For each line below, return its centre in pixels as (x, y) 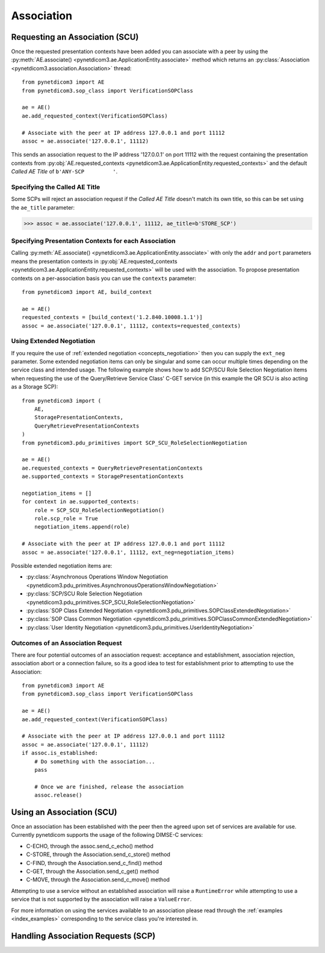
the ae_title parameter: (43, 207)
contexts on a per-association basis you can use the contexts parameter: (104, 278)
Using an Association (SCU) (64, 812)
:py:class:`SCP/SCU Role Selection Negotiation (84, 594)
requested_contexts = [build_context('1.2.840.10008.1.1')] (112, 317)
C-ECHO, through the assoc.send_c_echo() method (90, 846)
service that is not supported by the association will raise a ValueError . (101, 899)
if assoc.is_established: (60, 753)
